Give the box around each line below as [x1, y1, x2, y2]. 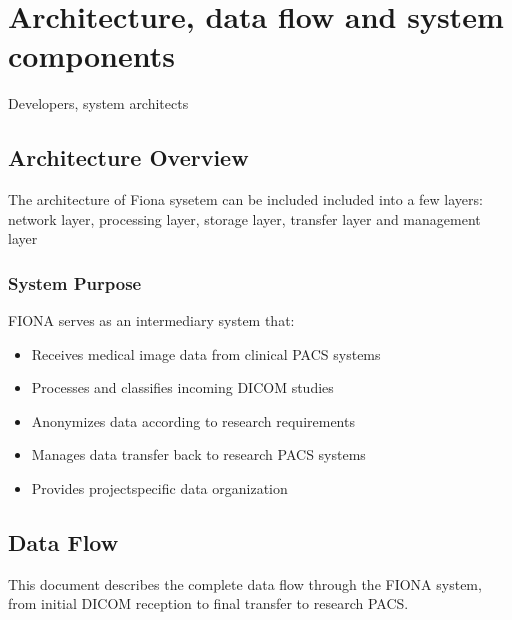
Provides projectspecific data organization [31, 478, 288, 499]
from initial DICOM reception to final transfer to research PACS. [8, 593, 409, 614]
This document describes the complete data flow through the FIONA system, [8, 573, 482, 594]
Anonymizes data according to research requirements [31, 410, 355, 431]
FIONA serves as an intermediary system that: [8, 310, 295, 331]
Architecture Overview [8, 142, 249, 173]
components [8, 35, 175, 76]
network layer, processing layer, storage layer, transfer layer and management [8, 208, 481, 229]
